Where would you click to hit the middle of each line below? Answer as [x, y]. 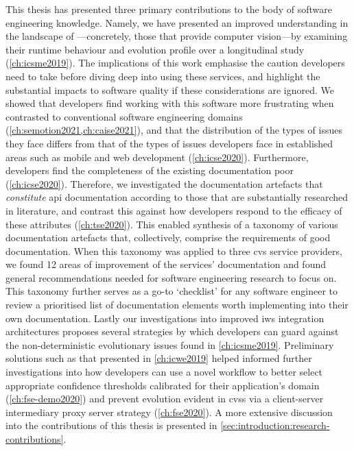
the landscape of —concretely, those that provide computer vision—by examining [177, 36]
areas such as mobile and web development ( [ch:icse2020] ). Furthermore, [157, 157]
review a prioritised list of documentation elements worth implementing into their [177, 305]
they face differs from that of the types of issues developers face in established [169, 143]
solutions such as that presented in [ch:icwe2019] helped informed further [159, 358]
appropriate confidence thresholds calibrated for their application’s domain [163, 385]
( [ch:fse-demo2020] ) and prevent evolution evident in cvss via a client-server [165, 399]
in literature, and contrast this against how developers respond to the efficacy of [174, 210]
